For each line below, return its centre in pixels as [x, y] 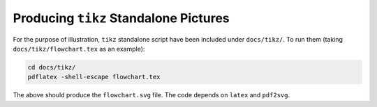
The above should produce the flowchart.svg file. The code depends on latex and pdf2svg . [151, 95]
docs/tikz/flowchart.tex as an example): [79, 49]
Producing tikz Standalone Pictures [121, 18]
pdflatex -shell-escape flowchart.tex [94, 77]
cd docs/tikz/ [52, 67]
